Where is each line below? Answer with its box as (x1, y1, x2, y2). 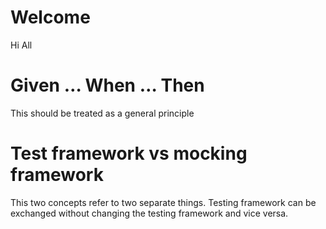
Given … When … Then (10, 74, 205, 97)
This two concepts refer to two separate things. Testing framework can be (10, 196, 317, 208)
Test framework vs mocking (10, 142, 248, 165)
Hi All (10, 39, 33, 51)
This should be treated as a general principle (10, 107, 195, 119)
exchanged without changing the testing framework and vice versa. (10, 207, 289, 219)
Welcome (10, 6, 91, 29)
